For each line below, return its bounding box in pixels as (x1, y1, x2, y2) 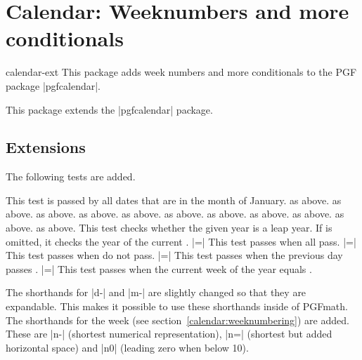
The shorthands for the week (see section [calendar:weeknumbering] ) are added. (6, 312, 349, 327)
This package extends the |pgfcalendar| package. (6, 102, 213, 116)
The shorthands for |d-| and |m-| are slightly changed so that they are (6, 285, 306, 300)
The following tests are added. (6, 169, 136, 184)
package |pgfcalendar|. (6, 78, 101, 93)
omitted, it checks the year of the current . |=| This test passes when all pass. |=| (6, 234, 356, 248)
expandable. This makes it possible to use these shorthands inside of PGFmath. (6, 299, 348, 314)
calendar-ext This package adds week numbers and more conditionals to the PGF (6, 65, 357, 79)
